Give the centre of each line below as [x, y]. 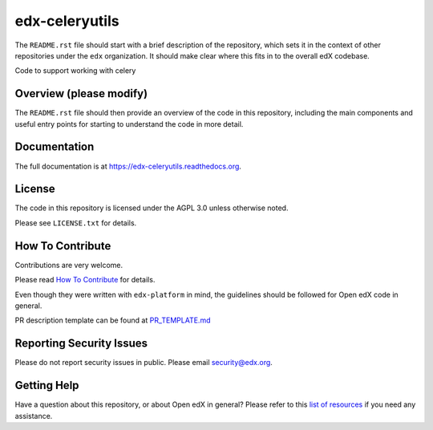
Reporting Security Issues [81, 344]
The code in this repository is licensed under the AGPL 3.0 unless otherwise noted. [152, 208]
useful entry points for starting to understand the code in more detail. [129, 124]
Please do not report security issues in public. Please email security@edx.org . [144, 363]
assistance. [34, 416]
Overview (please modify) [81, 93]
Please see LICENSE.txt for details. [76, 223]
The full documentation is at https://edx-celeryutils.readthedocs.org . [128, 166]
